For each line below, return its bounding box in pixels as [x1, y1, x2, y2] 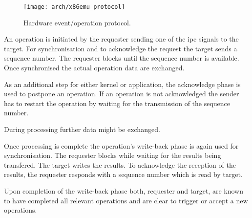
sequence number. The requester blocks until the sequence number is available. [4, 53, 239, 63]
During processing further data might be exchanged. [4, 124, 160, 134]
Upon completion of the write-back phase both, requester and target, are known [4, 185, 243, 196]
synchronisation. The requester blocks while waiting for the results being [4, 150, 221, 160]
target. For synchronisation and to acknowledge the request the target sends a [4, 43, 237, 53]
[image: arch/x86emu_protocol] [23, 3, 125, 10]
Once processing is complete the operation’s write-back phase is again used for [4, 140, 239, 151]
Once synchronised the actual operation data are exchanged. [4, 63, 185, 73]
